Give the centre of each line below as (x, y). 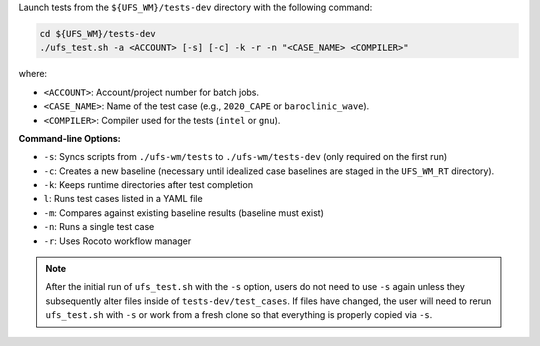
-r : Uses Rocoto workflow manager (117, 241)
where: (33, 74)
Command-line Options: (70, 138)
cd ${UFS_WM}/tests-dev (98, 33)
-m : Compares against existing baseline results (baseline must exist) (184, 212)
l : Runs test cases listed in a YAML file (123, 199)
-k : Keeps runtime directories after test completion (148, 185)
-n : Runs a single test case (99, 227)
